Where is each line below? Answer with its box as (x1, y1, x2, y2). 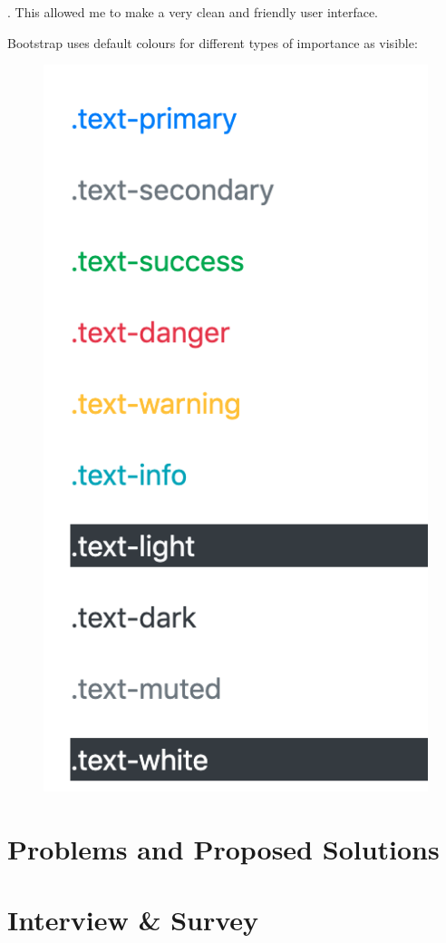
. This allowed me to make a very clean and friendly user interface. (7, 3, 378, 21)
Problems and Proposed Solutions (7, 830, 440, 867)
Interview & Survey (7, 901, 259, 938)
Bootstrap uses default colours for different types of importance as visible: (7, 33, 418, 52)
